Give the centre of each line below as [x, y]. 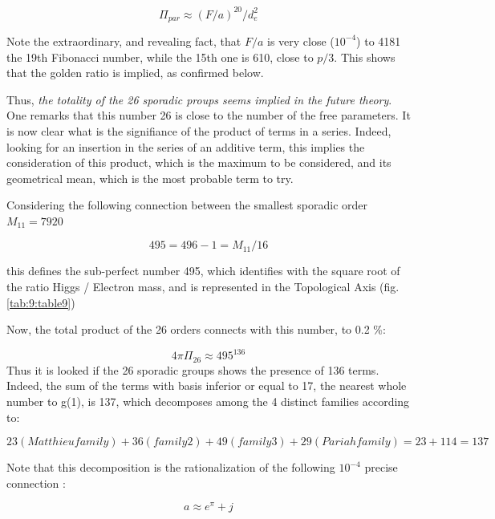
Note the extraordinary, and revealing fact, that [124, 41]
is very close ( [301, 41]
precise [381, 467]
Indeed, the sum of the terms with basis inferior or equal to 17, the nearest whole [207, 385]
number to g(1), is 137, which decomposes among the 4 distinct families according [208, 401]
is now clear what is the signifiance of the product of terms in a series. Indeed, [199, 130]
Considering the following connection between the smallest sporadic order [187, 205]
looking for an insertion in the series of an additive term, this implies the [186, 146]
